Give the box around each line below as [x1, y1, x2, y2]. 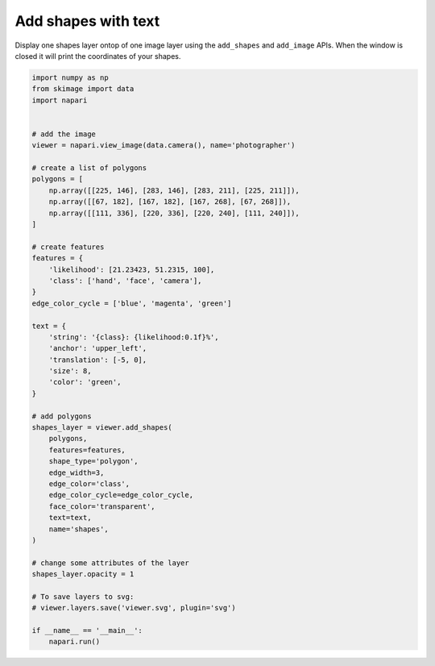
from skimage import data [31, 85, 135, 94]
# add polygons [31, 411, 92, 421]
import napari [31, 95, 88, 105]
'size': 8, [48, 367, 92, 376]
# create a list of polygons [31, 164, 147, 173]
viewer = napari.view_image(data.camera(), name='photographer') [31, 141, 296, 150]
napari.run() [48, 637, 101, 647]
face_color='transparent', [48, 502, 156, 511]
